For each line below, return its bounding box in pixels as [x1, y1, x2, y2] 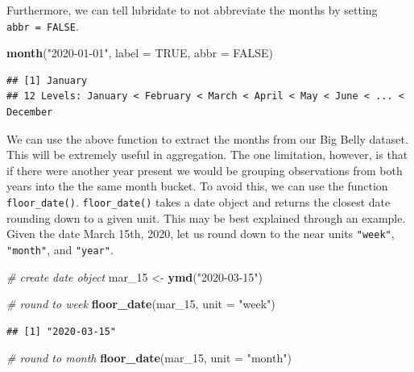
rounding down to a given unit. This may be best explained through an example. [6, 209, 406, 226]
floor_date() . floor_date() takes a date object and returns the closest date [6, 194, 391, 210]
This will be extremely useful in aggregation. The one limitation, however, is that [6, 146, 408, 163]
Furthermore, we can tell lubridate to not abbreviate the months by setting [6, 2, 378, 18]
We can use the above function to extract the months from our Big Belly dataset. [6, 130, 408, 147]
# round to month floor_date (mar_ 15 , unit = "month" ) [6, 349, 292, 366]
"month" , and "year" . [6, 240, 114, 257]
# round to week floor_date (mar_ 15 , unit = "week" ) [6, 295, 275, 312]
